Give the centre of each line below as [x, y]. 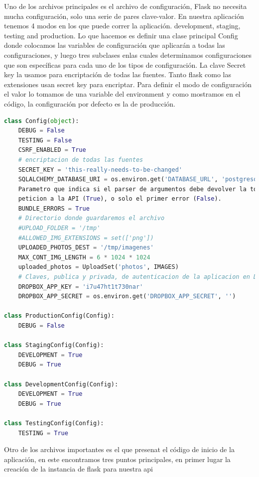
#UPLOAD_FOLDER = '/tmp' [59, 228]
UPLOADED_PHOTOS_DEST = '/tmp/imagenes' [86, 248]
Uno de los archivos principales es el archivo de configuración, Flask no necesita [126, 6]
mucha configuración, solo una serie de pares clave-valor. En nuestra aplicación [124, 16]
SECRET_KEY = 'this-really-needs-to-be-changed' [100, 170]
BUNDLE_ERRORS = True [54, 208]
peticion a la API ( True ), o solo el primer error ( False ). [120, 199]
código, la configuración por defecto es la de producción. [90, 103]
